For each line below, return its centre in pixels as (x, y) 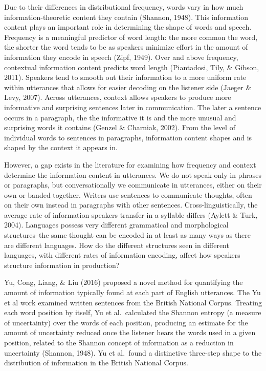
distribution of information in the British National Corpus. (96, 363)
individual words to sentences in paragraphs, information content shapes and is (128, 137)
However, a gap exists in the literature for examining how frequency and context (130, 164)
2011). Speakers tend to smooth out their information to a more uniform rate (125, 77)
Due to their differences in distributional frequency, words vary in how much (124, 7)
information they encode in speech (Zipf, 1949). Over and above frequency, (121, 57)
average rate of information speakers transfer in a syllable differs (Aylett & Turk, (131, 214)
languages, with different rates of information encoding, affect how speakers (122, 255)
